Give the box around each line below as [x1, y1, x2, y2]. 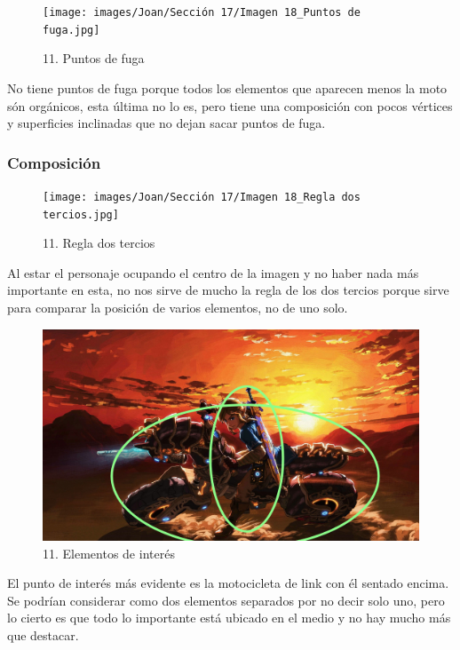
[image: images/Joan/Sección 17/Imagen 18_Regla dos [43, 190, 361, 203]
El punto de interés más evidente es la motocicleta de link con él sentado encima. [7, 574, 449, 592]
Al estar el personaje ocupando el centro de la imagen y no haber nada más [7, 263, 419, 281]
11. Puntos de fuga [43, 49, 145, 67]
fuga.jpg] [43, 23, 100, 36]
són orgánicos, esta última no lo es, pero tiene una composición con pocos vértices [7, 96, 453, 115]
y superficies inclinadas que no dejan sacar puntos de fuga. [7, 114, 326, 132]
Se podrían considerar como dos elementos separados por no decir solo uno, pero [7, 591, 445, 609]
